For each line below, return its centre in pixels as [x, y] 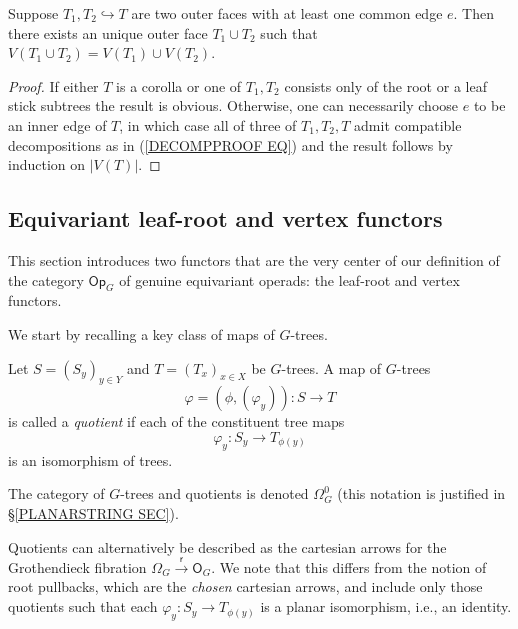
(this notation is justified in [421, 493]
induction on [47, 164]
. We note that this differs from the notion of [349, 566]
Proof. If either [53, 85]
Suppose [33, 13]
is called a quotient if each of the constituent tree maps [176, 421]
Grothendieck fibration [77, 566]
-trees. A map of [331, 367]
